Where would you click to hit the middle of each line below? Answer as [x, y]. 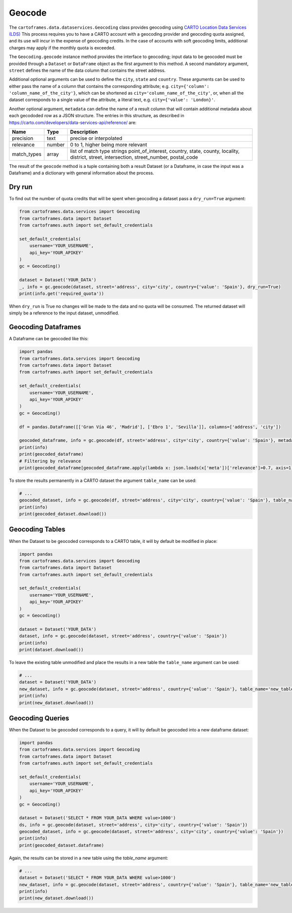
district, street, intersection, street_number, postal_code [134, 157]
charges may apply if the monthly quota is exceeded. [62, 48]
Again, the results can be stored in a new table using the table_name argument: [89, 858]
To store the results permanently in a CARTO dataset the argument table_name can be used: [103, 480]
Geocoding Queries [39, 718]
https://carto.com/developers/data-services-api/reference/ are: [73, 123]
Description [84, 132]
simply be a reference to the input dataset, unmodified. [64, 313]
